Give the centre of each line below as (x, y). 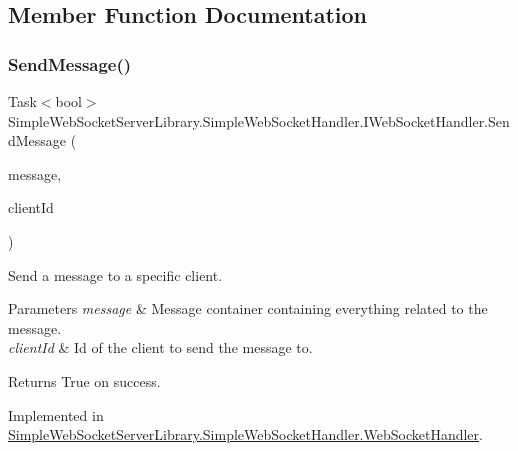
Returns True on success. (84, 380)
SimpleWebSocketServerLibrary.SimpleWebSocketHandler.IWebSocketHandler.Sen (259, 120)
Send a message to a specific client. (115, 274)
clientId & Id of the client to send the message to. (160, 347)
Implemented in (56, 414)
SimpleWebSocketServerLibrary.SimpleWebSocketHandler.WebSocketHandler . (245, 434)
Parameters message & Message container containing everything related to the (248, 308)
